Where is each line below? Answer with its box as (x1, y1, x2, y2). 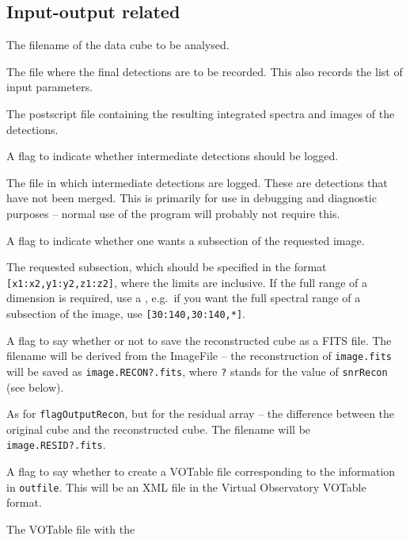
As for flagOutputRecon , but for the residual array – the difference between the (6, 405, 395, 422)
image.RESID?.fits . (6, 436, 106, 453)
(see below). (6, 378, 64, 395)
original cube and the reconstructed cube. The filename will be (6, 420, 311, 437)
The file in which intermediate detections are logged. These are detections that (6, 174, 388, 190)
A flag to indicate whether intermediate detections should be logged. (6, 147, 339, 164)
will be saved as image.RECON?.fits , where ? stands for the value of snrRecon (6, 362, 388, 379)
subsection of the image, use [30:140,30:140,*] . (6, 304, 245, 321)
